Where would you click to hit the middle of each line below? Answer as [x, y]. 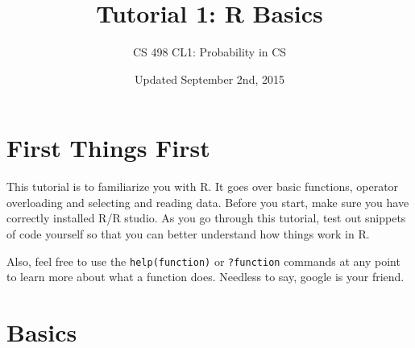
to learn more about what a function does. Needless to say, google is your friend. [205, 277]
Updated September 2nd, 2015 [210, 79]
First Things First [108, 148]
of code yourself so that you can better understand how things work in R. [188, 234]
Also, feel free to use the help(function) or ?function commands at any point [203, 261]
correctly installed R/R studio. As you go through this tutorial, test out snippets [206, 218]
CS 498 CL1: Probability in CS [210, 52]
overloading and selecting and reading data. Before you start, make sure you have [208, 202]
